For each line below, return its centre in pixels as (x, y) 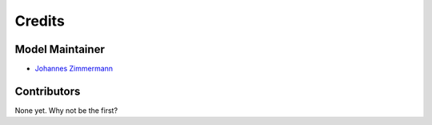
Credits (40, 21)
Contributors (48, 91)
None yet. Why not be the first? (66, 110)
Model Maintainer (60, 49)
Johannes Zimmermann (74, 69)
